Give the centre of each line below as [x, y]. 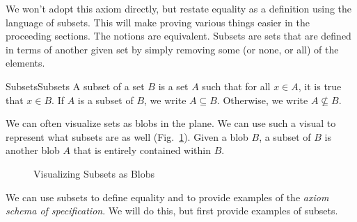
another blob [33, 150]
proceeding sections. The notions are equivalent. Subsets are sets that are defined [178, 36]
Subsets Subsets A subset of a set [75, 86]
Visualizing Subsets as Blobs [94, 173]
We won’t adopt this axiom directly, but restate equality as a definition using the [179, 8]
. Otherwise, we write [262, 100]
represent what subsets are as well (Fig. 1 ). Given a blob [127, 136]
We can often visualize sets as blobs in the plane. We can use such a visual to [171, 123]
